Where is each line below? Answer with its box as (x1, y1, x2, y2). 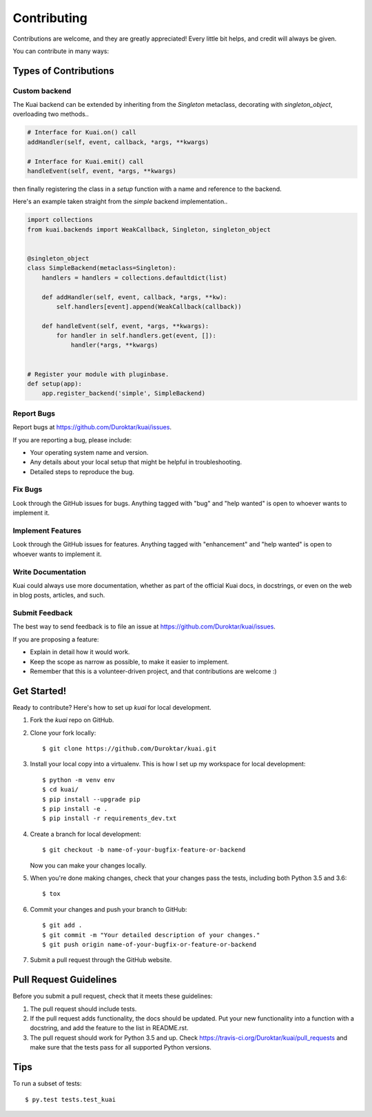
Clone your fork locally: (30, 728, 96, 737)
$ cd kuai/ (42, 786, 79, 794)
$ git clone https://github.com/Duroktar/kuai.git (42, 745, 217, 752)
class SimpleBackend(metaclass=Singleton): (27, 264, 177, 272)
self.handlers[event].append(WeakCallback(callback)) (56, 303, 242, 310)
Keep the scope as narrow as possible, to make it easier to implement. (30, 657, 229, 666)
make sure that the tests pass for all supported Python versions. (30, 1043, 211, 1052)
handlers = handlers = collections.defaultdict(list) (41, 274, 227, 282)
